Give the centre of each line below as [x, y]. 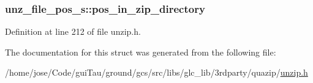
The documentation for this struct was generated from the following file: [141, 52]
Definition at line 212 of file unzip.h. [73, 31]
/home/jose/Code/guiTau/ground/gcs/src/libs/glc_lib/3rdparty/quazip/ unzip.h [156, 72]
